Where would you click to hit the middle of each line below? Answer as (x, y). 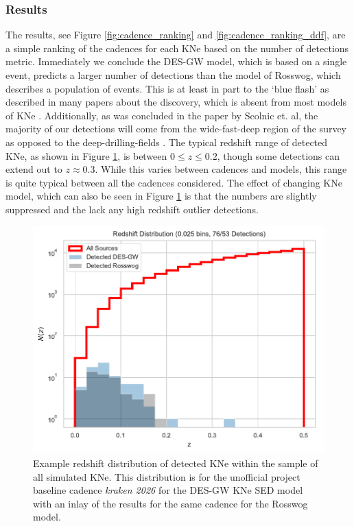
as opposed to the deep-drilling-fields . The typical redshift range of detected (167, 142)
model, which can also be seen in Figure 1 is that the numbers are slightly (161, 196)
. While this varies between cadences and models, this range (221, 169)
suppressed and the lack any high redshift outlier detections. (132, 209)
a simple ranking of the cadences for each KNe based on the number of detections (177, 48)
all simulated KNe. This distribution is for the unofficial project (167, 476)
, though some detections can (278, 155)
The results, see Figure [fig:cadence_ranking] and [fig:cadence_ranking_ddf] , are (176, 35)
